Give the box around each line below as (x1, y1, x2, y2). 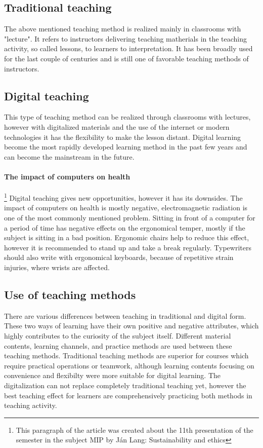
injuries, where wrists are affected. (4, 262, 110, 272)
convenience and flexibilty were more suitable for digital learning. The (4, 370, 221, 381)
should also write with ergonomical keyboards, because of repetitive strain (4, 252, 234, 263)
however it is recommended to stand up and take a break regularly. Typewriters (4, 242, 251, 252)
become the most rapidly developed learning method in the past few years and (4, 141, 247, 152)
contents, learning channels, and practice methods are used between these (4, 340, 232, 351)
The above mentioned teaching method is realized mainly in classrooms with (4, 23, 241, 34)
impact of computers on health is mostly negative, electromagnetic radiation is (4, 202, 248, 213)
